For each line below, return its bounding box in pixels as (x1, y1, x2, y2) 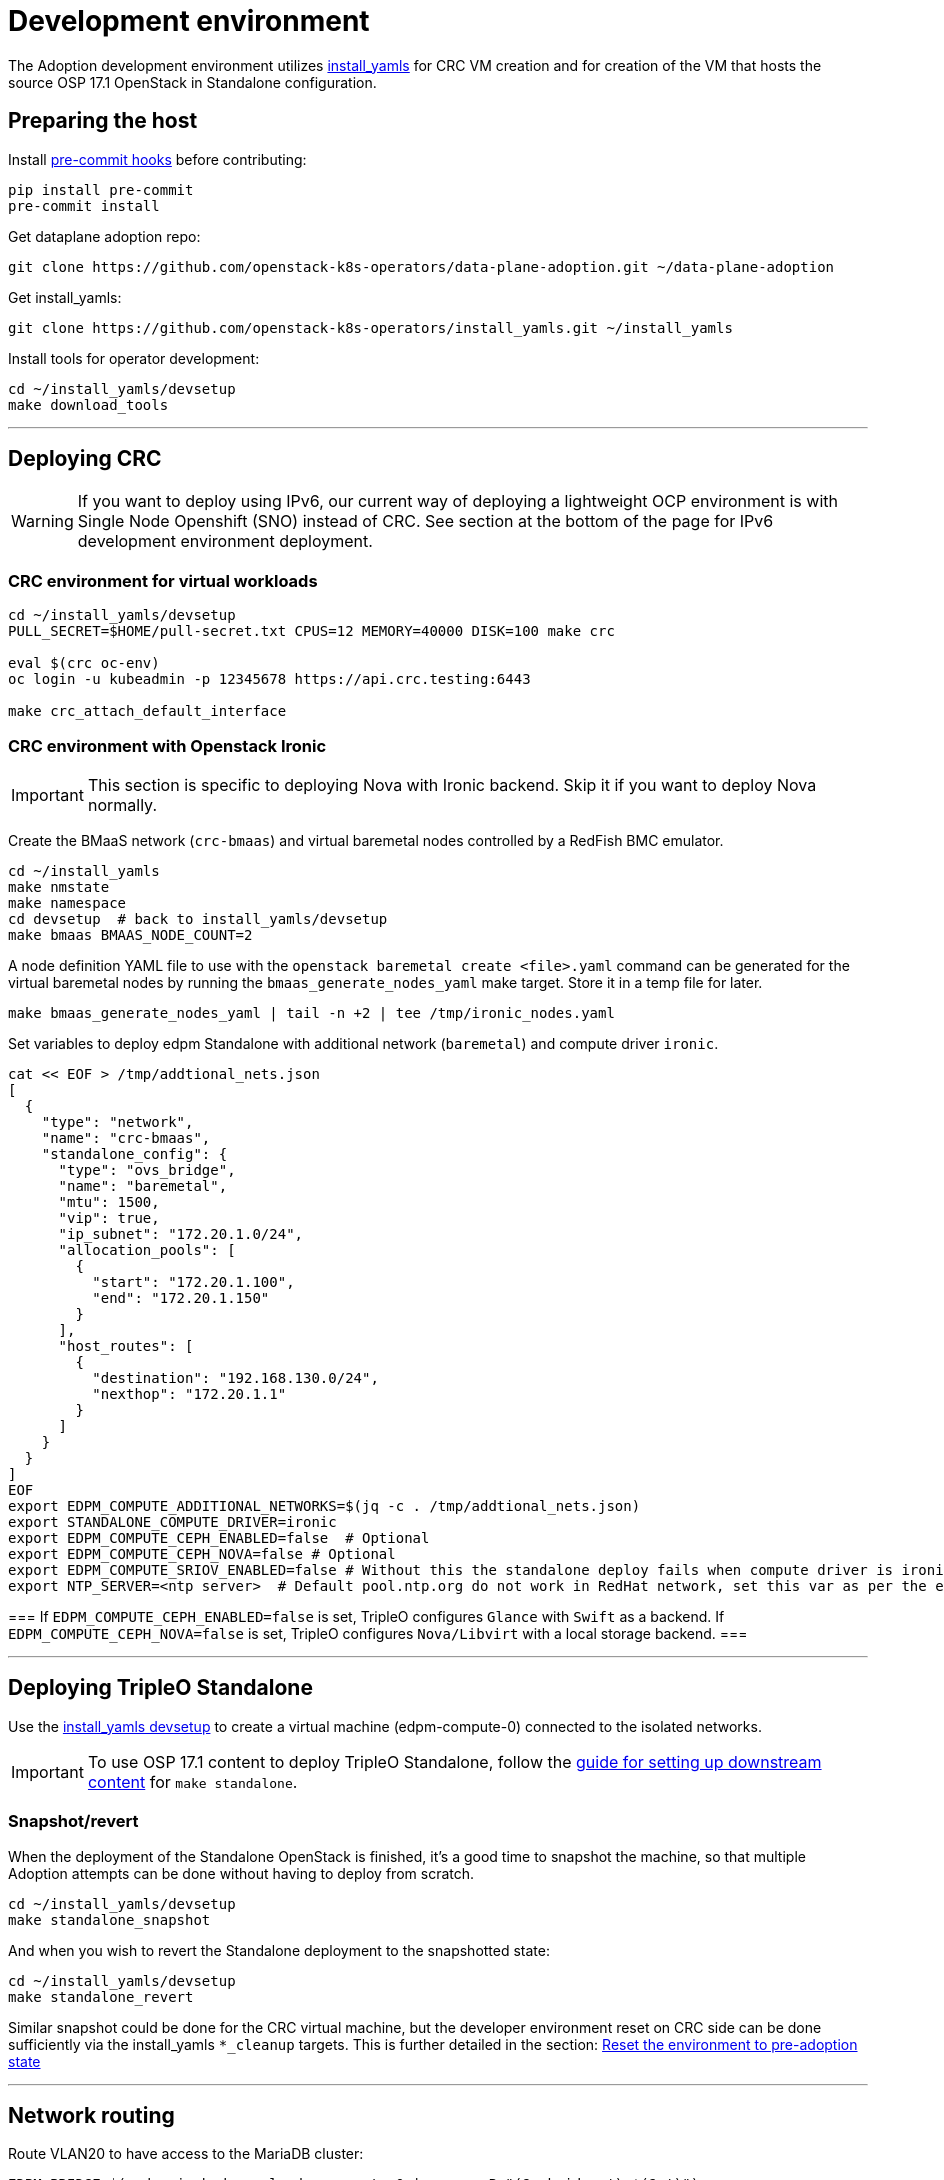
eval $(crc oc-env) (8, 655, 160, 672)
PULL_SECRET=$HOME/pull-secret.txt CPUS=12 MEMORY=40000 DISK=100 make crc (8, 623, 615, 640)
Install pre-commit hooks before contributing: (8, 150, 307, 168)
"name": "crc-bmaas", (41, 1129, 211, 1146)
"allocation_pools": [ (58, 1241, 236, 1258)
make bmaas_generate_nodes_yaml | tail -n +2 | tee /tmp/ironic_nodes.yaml (8, 1004, 615, 1021)
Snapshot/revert (8, 1811, 139, 1832)
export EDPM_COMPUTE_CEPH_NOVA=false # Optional (8, 1545, 396, 1562)
